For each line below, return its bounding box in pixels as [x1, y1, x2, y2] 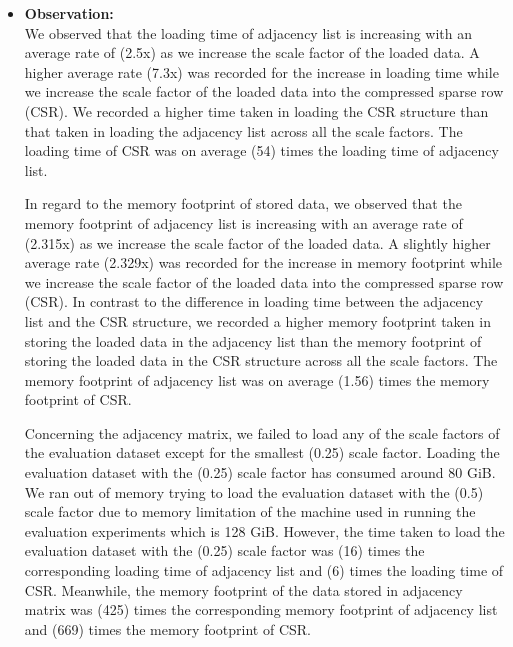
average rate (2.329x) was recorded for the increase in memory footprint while [24, 252, 503, 273]
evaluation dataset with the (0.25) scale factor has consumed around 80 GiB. [24, 462, 496, 483]
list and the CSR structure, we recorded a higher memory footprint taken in [24, 310, 491, 331]
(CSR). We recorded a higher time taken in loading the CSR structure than [24, 100, 489, 121]
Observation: [24, 3, 114, 23]
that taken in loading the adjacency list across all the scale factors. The [24, 120, 463, 141]
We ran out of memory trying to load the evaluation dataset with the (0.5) [24, 481, 484, 502]
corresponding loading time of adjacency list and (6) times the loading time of [24, 560, 504, 581]
